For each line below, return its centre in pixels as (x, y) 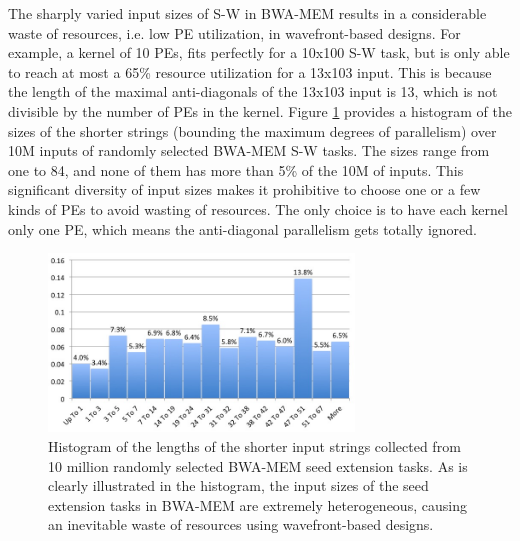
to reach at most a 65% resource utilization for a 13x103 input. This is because (250, 71)
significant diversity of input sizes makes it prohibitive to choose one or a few (244, 189)
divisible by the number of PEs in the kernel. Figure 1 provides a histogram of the (260, 110)
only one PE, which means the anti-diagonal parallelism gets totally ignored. (242, 228)
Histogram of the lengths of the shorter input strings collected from (254, 445)
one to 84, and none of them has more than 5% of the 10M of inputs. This (236, 169)
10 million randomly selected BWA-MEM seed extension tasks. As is (258, 465)
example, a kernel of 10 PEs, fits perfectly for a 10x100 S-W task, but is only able (259, 52)
